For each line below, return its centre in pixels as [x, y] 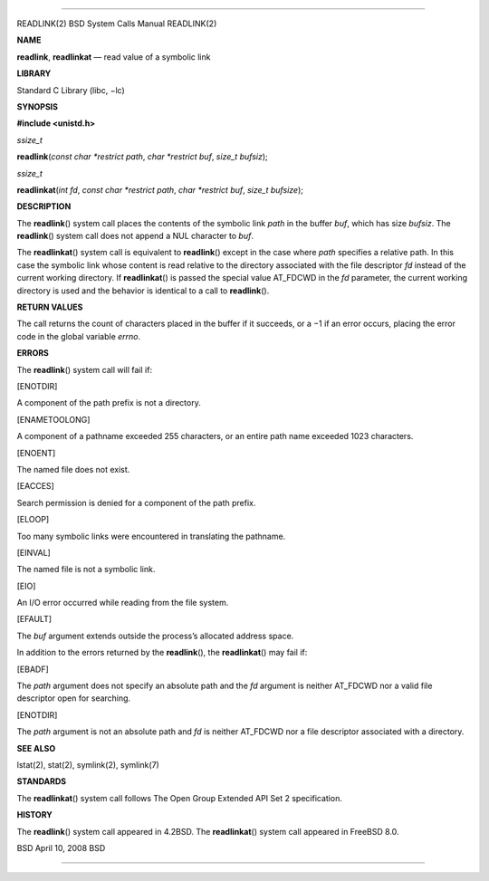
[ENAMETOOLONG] [53, 419]
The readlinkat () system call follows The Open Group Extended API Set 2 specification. [180, 798]
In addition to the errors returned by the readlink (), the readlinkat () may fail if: [162, 653]
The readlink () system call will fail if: [85, 369]
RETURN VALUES [50, 307]
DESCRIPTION [44, 206]
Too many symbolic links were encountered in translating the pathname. [151, 536]
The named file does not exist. [73, 469]
